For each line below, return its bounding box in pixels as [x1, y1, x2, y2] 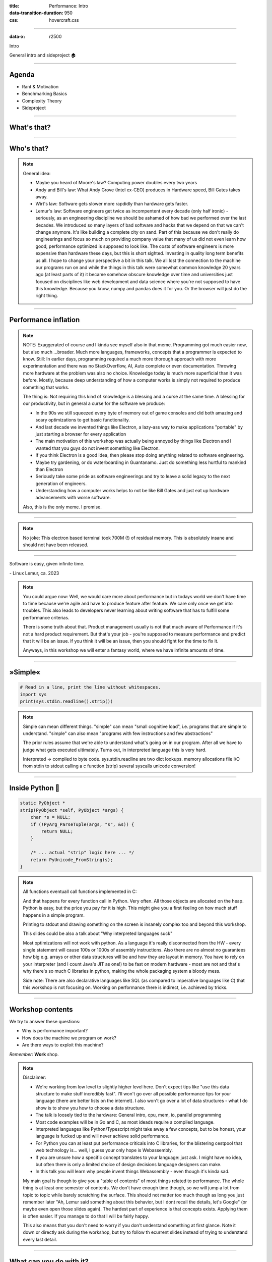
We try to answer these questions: [9, 1018, 81, 1024]
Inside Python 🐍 [9, 784, 60, 793]
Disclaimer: [23, 1074, 46, 1080]
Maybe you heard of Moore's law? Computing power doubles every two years [35, 180, 197, 186]
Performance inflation [9, 315, 80, 324]
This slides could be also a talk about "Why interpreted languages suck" [23, 930, 173, 936]
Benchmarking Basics [22, 91, 67, 97]
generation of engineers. [35, 480, 87, 487]
